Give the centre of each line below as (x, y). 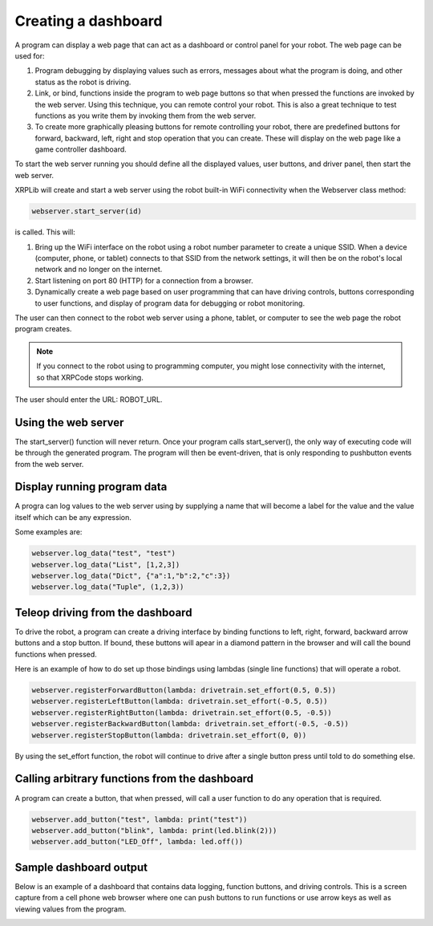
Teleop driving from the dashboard (103, 613)
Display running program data (91, 487)
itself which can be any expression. (73, 517)
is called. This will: (45, 232)
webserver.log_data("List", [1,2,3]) (106, 565)
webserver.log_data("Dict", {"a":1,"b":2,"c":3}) (131, 576)
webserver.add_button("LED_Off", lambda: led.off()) (138, 842)
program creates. (43, 329)
